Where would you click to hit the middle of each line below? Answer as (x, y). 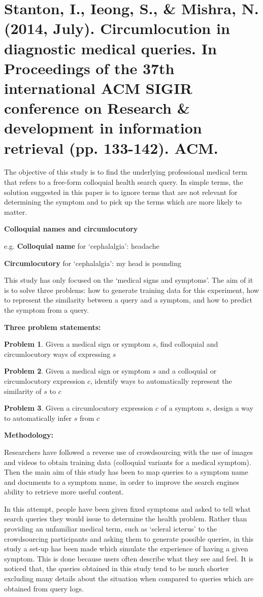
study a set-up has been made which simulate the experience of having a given (126, 549)
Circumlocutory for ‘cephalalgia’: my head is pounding (93, 263)
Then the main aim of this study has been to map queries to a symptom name (126, 472)
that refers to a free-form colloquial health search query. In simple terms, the (124, 182)
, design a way (231, 408)
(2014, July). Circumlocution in (117, 28)
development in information (103, 128)
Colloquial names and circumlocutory (71, 229)
